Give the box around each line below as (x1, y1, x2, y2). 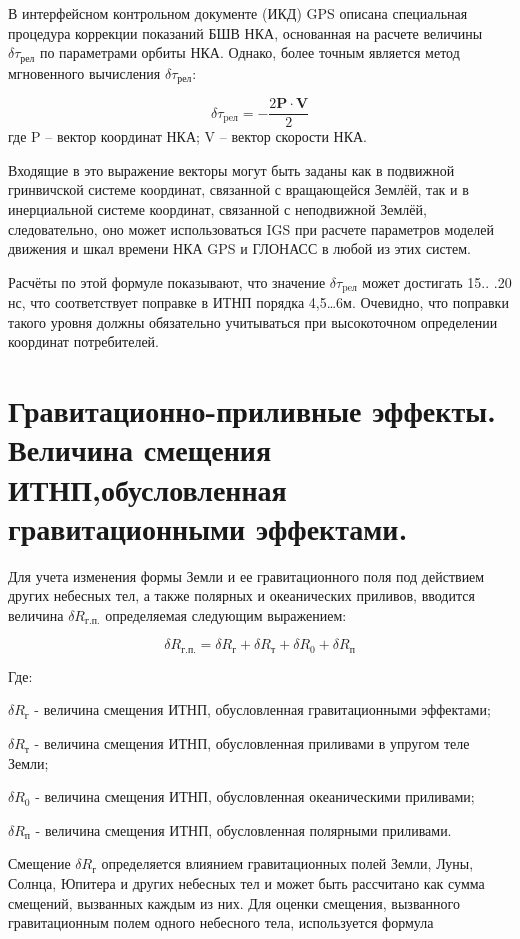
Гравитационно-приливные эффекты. (8, 390, 496, 431)
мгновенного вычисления (8, 62, 161, 83)
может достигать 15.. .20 (362, 271, 512, 292)
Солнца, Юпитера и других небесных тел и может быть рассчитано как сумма (8, 873, 485, 894)
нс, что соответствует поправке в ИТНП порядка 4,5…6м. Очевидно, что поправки (8, 292, 509, 313)
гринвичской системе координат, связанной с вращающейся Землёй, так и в (8, 179, 469, 200)
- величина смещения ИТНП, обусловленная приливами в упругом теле (34, 733, 470, 754)
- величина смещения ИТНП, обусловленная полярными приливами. (35, 819, 452, 840)
